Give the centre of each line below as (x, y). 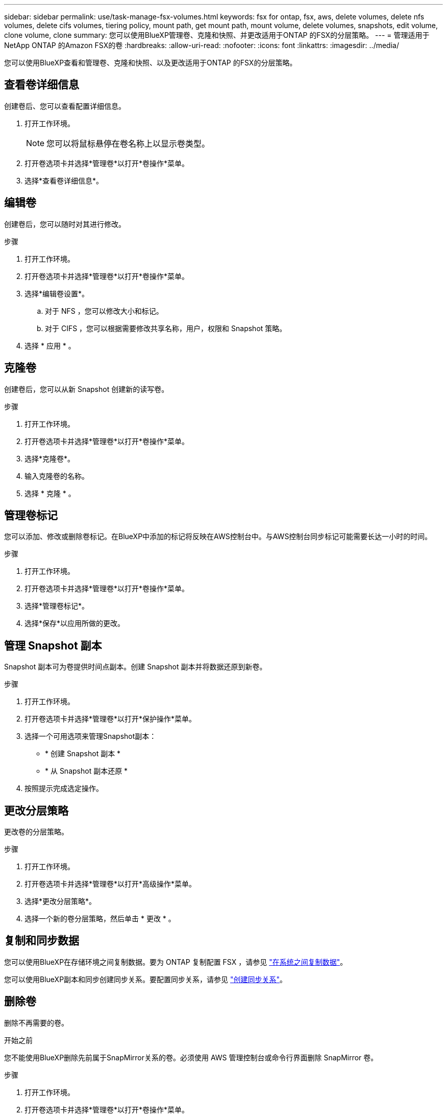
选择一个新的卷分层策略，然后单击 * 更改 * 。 (100, 919)
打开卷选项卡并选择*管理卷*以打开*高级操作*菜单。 (110, 884)
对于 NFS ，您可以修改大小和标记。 (104, 311)
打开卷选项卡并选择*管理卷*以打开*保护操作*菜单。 (110, 719)
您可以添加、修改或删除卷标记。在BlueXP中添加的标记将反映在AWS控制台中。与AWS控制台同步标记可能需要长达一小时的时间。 (218, 537)
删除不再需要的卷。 (36, 1022)
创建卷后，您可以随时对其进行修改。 (65, 224)
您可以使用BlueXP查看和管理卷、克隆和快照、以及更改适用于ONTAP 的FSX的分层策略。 (151, 63)
